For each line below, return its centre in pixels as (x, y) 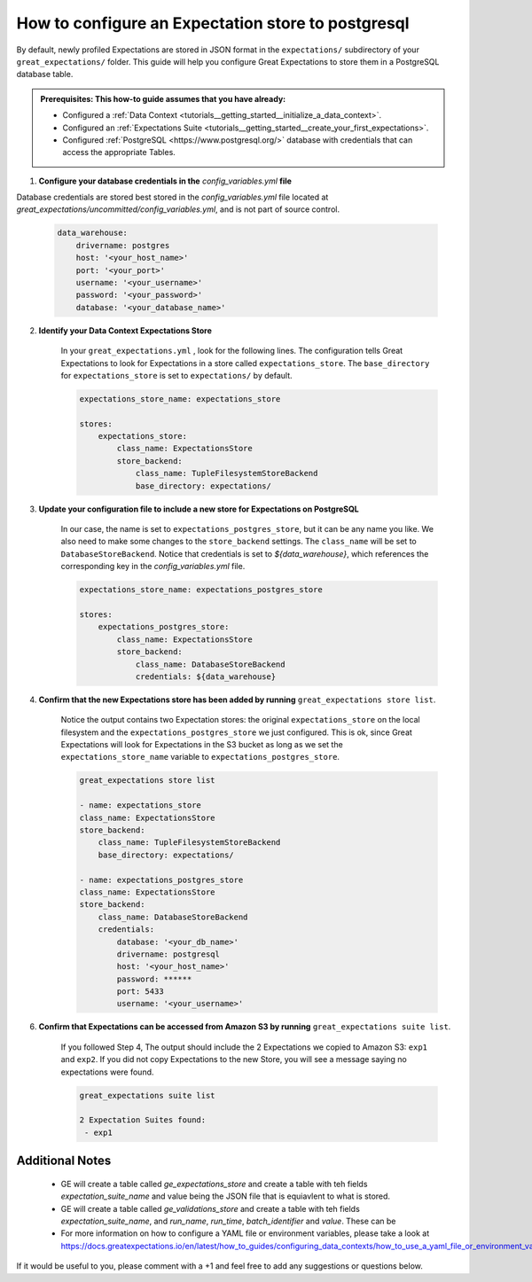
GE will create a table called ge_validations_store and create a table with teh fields (211, 1208)
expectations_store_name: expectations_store (180, 399)
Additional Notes (64, 1161)
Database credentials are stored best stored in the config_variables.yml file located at (172, 197)
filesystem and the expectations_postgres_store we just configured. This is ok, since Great (236, 732)
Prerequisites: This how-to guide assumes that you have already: (163, 98)
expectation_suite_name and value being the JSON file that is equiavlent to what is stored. (225, 1196)
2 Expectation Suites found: (143, 1120)
